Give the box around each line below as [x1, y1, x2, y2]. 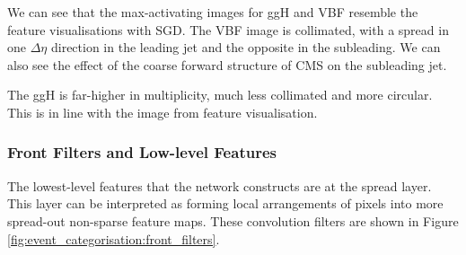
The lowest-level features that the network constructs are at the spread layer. [7, 176, 432, 195]
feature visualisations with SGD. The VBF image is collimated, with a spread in [7, 20, 449, 39]
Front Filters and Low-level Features [7, 141, 277, 163]
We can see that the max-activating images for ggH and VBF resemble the [7, 3, 418, 21]
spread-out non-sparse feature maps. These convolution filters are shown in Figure [7, 211, 459, 230]
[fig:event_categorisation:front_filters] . [7, 229, 220, 248]
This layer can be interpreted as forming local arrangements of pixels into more [7, 194, 444, 213]
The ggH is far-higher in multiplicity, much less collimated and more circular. [7, 85, 433, 104]
